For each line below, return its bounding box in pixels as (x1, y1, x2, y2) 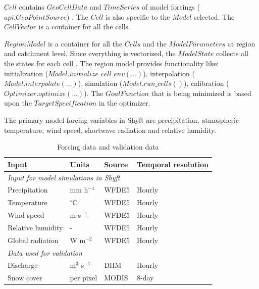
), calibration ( (184, 78, 229, 88)
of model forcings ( (142, 2, 200, 12)
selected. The (194, 11, 235, 22)
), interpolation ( (143, 68, 195, 78)
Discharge (8, 260, 38, 270)
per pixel (70, 272, 97, 283)
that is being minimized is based (151, 87, 251, 98)
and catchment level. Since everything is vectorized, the (4, 48, 176, 59)
